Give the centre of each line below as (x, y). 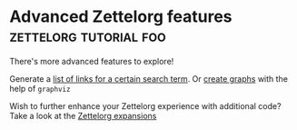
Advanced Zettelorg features (121, 17)
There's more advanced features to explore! (92, 61)
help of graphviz (40, 88)
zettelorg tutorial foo (88, 36)
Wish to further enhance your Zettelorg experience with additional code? (145, 105)
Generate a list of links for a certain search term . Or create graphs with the (149, 78)
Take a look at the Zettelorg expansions (83, 115)
